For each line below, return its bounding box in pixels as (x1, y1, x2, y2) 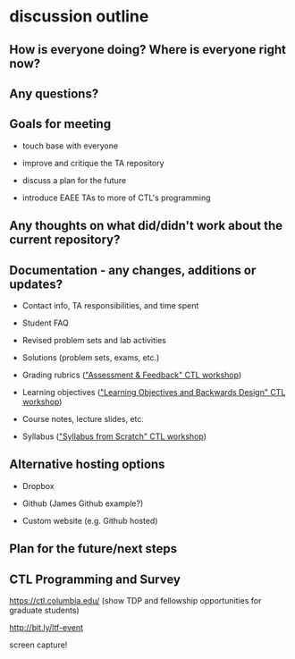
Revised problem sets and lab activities (21, 334, 167, 345)
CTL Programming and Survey (9, 571, 181, 587)
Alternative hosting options (9, 457, 165, 472)
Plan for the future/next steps (9, 541, 178, 556)
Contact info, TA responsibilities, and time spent (21, 300, 199, 310)
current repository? (9, 232, 121, 248)
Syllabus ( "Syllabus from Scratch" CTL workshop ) (21, 431, 207, 442)
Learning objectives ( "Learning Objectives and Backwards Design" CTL (21, 386, 286, 397)
